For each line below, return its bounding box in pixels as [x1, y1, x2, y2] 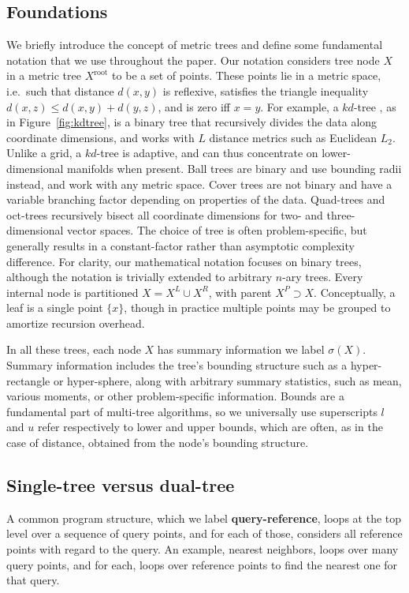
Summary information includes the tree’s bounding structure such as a [6, 357, 348, 373]
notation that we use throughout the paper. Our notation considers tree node [6, 51, 380, 68]
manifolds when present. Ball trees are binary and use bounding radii [67, 160, 402, 176]
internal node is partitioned [6, 283, 139, 300]
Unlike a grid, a [6, 144, 82, 161]
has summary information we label [157, 341, 325, 358]
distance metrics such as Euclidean [209, 129, 377, 145]
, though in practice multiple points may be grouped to [124, 299, 391, 316]
